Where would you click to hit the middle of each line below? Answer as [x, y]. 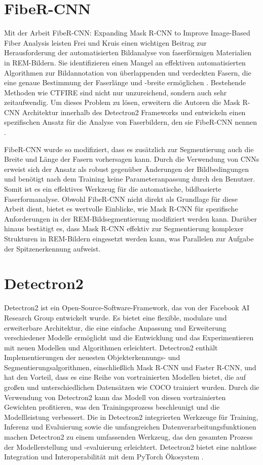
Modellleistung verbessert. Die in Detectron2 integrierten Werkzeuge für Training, [131, 417]
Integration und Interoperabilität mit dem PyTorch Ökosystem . [104, 457]
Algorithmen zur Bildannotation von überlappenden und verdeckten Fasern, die [128, 72]
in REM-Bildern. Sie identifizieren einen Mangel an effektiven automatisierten [125, 62]
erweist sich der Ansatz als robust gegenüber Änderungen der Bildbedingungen [127, 169]
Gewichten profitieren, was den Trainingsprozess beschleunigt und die [112, 407]
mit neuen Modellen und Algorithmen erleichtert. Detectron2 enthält [111, 347]
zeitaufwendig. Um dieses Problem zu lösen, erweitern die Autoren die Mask [122, 102]
